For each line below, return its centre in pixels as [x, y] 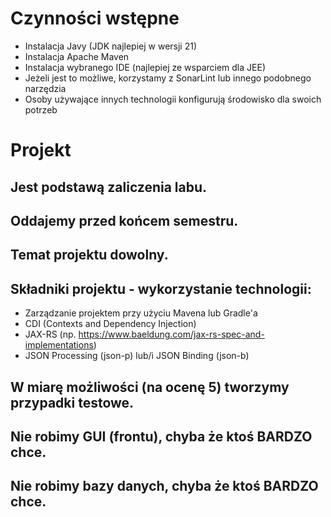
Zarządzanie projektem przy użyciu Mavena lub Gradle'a [141, 313]
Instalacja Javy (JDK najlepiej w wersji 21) [111, 46]
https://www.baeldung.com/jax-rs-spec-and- [171, 334]
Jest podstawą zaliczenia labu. [109, 187]
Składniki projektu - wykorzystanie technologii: [161, 288]
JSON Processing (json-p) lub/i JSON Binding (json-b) [137, 356]
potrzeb [41, 109]
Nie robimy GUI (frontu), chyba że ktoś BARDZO [161, 436]
